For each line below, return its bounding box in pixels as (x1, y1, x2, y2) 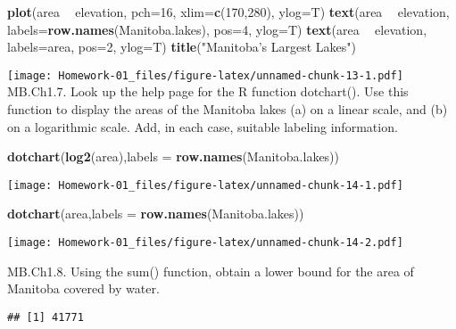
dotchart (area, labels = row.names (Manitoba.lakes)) (7, 204, 304, 223)
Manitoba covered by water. (7, 279, 160, 298)
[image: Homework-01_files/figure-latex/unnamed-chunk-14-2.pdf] (7, 236, 403, 250)
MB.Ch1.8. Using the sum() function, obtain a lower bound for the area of (7, 261, 414, 280)
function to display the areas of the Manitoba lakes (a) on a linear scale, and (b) (7, 100, 448, 119)
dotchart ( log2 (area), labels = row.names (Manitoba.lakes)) (7, 147, 340, 166)
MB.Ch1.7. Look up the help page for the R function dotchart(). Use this (7, 82, 409, 101)
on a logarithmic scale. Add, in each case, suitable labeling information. (7, 117, 398, 136)
